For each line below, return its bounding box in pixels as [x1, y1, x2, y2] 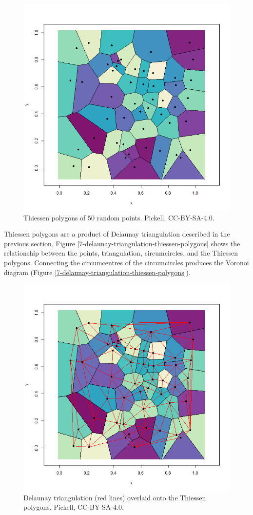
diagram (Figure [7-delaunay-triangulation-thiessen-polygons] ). [4, 267, 191, 277]
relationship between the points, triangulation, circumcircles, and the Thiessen [4, 248, 238, 258]
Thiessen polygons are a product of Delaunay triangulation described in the [4, 229, 230, 239]
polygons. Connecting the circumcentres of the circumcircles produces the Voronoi [4, 257, 249, 267]
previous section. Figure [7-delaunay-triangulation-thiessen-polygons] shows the [4, 238, 240, 248]
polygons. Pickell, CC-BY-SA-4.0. [23, 502, 124, 512]
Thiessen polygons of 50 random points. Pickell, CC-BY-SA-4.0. [23, 212, 214, 222]
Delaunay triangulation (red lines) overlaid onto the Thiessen [23, 492, 206, 502]
